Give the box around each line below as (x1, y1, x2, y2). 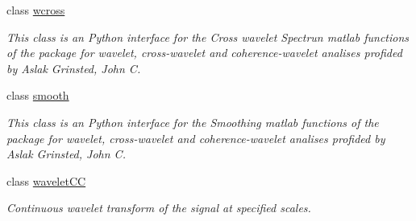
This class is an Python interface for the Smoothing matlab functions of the (6, 113, 379, 130)
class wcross (6, 2, 65, 18)
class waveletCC (6, 172, 86, 189)
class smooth (6, 87, 69, 104)
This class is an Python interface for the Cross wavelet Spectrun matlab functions (6, 28, 410, 45)
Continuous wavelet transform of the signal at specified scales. (6, 199, 311, 216)
